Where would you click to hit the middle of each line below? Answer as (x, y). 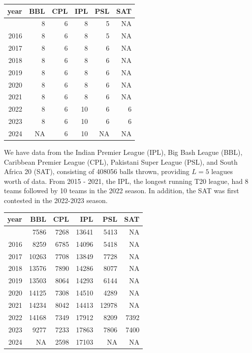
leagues (222, 171)
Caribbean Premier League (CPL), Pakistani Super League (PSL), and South (121, 162)
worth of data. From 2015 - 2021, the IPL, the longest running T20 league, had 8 (126, 181)
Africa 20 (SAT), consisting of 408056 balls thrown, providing (97, 171)
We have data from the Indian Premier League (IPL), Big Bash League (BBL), (123, 152)
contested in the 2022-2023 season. (56, 200)
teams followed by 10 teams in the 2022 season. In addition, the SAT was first (122, 191)
